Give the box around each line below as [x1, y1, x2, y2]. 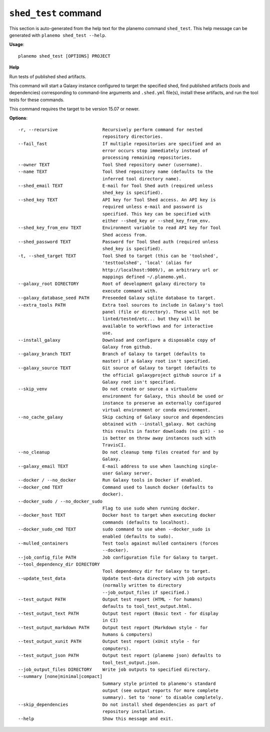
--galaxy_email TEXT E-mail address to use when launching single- [18, 463, 218, 469]
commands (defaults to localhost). [102, 519, 189, 525]
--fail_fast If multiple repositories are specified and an [18, 141, 221, 146]
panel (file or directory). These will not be [102, 309, 218, 315]
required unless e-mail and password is [102, 204, 203, 210]
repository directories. [102, 134, 163, 140]
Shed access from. [102, 232, 147, 237]
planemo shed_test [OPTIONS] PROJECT [18, 53, 111, 59]
